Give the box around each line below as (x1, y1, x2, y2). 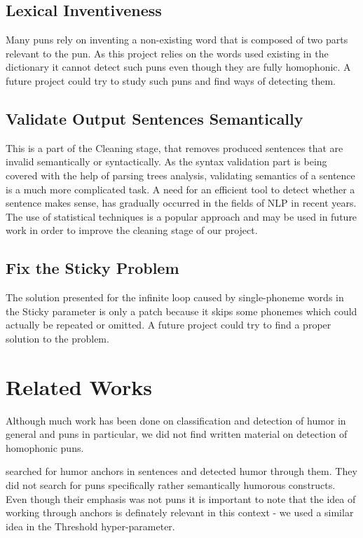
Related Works (6, 372, 153, 401)
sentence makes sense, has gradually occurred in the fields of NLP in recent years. (6, 195, 357, 210)
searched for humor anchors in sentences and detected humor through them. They (6, 464, 357, 478)
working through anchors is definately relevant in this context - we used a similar (6, 505, 354, 520)
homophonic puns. (6, 440, 84, 455)
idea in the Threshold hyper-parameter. (6, 518, 175, 533)
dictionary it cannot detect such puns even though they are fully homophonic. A (6, 60, 351, 74)
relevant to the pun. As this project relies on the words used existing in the (6, 46, 329, 60)
